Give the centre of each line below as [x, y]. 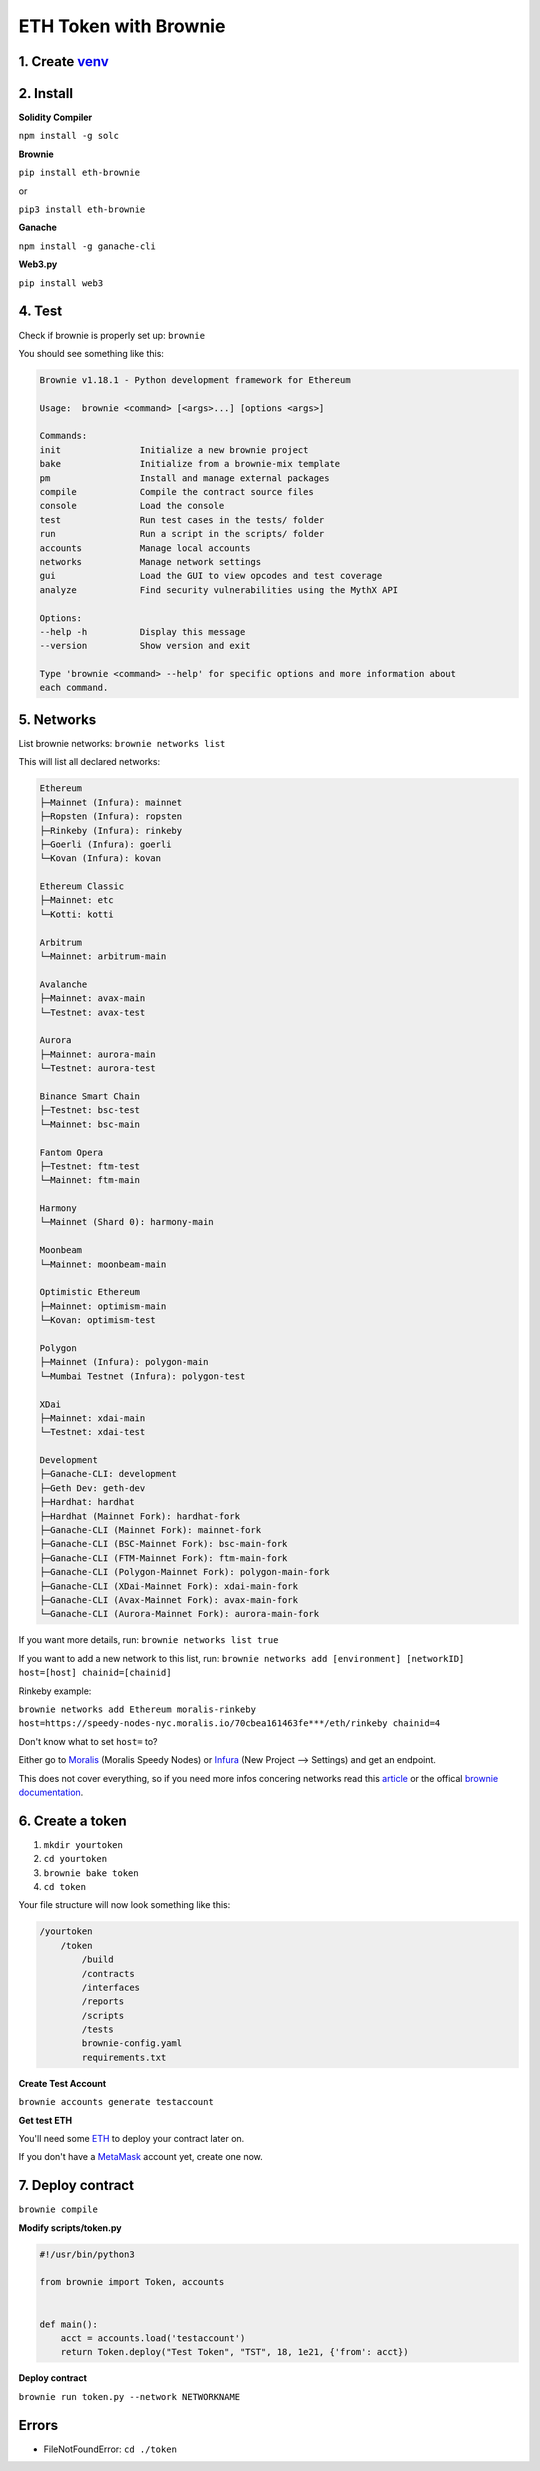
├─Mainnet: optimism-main [103, 1306]
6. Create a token [72, 1820]
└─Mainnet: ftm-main [89, 1180]
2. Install [46, 93]
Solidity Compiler [55, 117]
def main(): [69, 2324]
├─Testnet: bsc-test [89, 1110]
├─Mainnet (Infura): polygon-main [124, 1362]
